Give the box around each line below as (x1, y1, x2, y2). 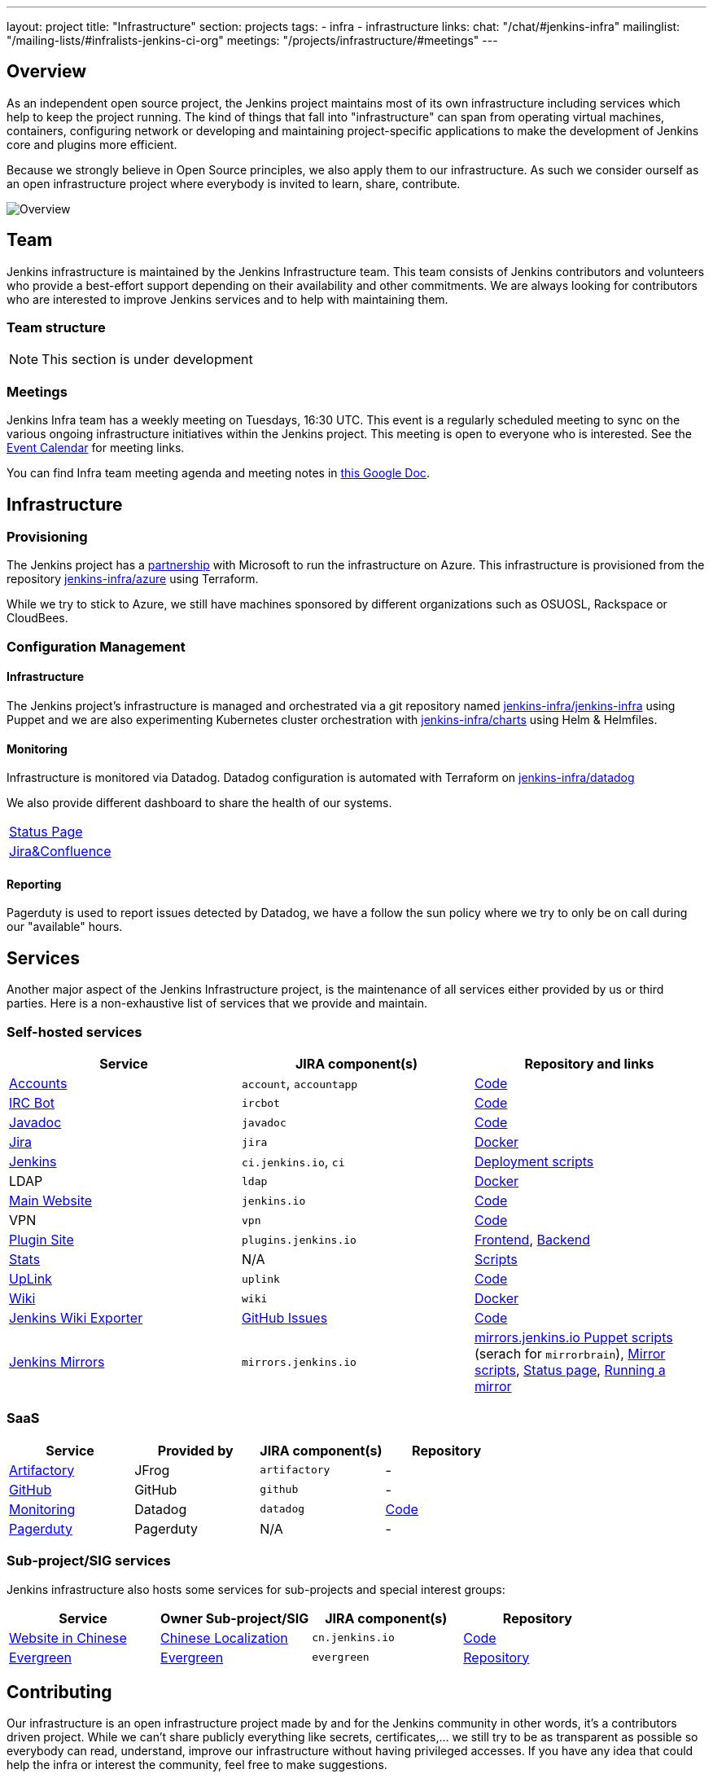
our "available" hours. (7, 920, 123, 934)
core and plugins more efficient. (7, 137, 177, 151)
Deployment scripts (474, 1153, 594, 1170)
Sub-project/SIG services (7, 1552, 171, 1569)
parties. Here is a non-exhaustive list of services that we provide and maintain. (7, 996, 427, 1011)
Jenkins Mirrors (9, 1354, 105, 1371)
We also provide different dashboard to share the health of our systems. (7, 796, 392, 810)
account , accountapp (241, 1075, 358, 1092)
